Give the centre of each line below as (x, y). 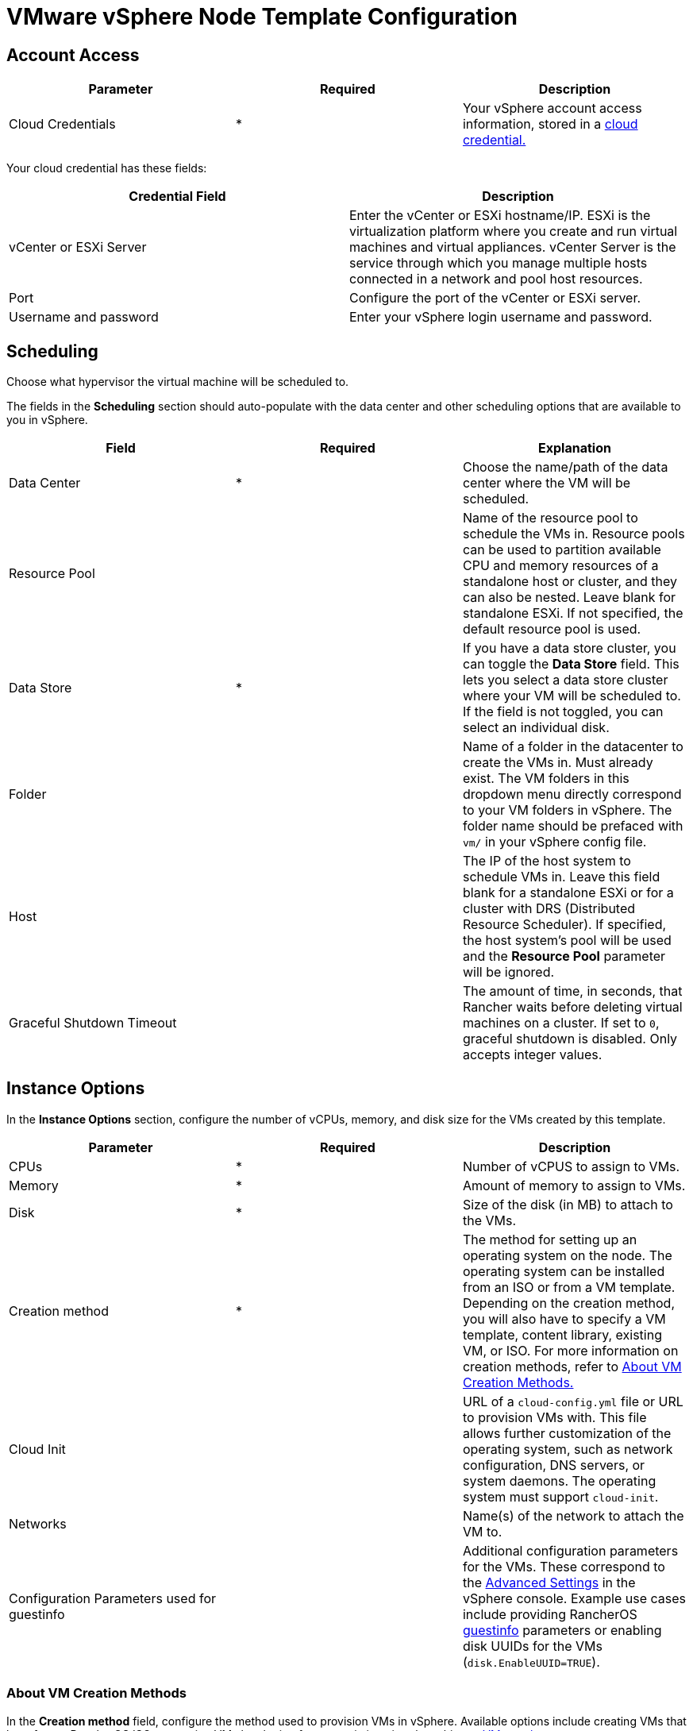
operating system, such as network (568, 1449)
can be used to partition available (562, 550)
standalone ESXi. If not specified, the (573, 613)
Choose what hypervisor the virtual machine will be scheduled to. (178, 382)
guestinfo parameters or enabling (562, 1630)
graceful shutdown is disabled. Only (570, 1039)
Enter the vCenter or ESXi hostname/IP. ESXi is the (500, 216)
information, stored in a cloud (550, 124)
